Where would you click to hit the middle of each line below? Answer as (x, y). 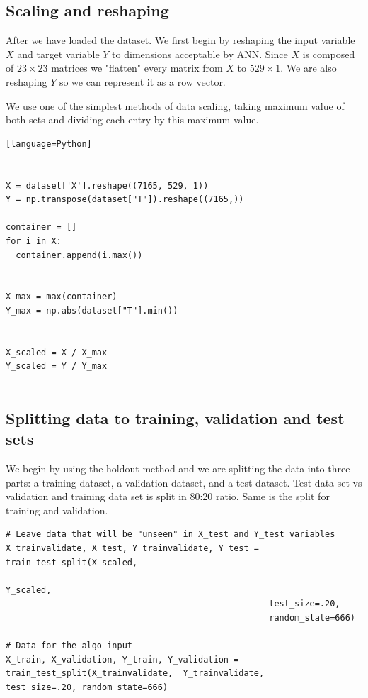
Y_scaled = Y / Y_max (57, 366)
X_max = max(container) (62, 297)
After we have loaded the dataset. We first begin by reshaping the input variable (180, 40)
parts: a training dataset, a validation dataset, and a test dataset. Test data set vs (184, 482)
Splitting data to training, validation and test (175, 417)
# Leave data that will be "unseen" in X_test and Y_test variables (171, 534)
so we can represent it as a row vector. (142, 81)
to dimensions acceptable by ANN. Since (200, 54)
